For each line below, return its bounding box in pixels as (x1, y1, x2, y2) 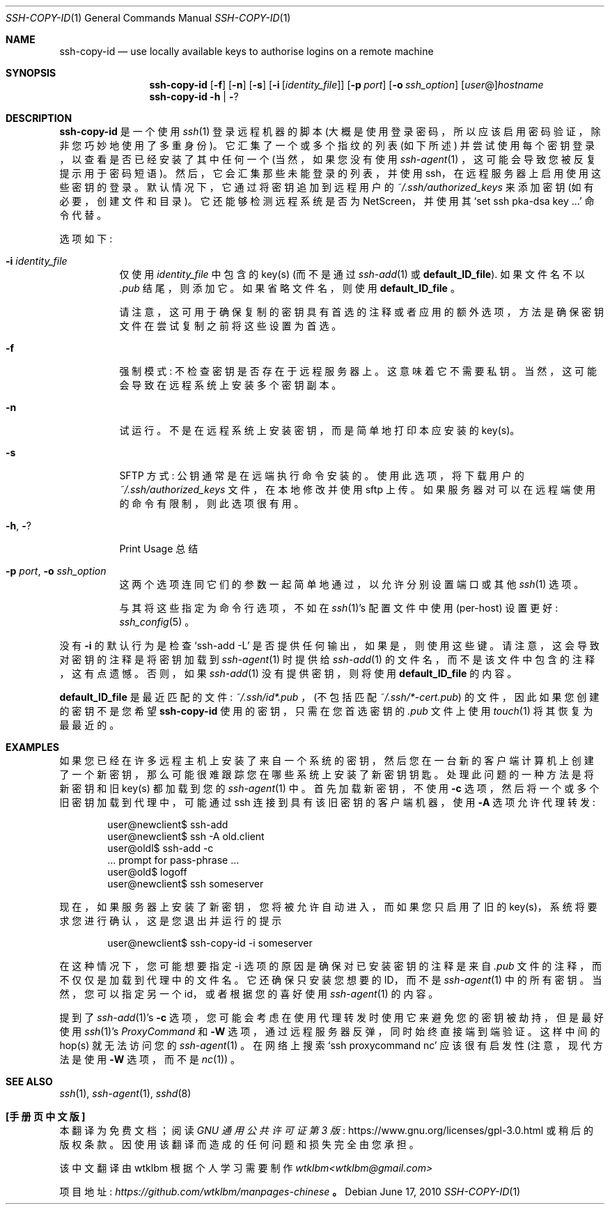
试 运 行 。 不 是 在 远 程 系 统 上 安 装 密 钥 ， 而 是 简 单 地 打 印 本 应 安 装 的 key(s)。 (119, 424, 520, 436)
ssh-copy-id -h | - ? (149, 91, 239, 102)
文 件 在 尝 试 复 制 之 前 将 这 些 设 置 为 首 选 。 (119, 320, 342, 332)
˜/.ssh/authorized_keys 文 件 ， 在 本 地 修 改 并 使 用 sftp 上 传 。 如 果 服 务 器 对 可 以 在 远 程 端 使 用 (119, 483, 595, 495)
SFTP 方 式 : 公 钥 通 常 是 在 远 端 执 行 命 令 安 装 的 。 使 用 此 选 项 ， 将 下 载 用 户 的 (119, 470, 524, 481)
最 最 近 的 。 (59, 719, 120, 731)
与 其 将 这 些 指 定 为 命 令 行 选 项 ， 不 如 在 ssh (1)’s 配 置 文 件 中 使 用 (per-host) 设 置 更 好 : (119, 602, 558, 614)
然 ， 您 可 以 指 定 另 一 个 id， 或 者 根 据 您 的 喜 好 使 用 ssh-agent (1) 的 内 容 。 (59, 988, 439, 1000)
